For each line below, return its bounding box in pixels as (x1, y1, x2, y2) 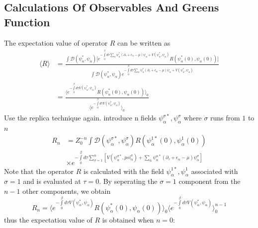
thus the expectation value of (4, 214, 92, 225)
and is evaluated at (23, 176, 81, 186)
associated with (191, 166, 238, 176)
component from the (178, 176, 241, 186)
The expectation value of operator (4, 37, 108, 48)
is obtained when (102, 214, 154, 225)
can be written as (117, 37, 171, 48)
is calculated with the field (84, 166, 164, 176)
